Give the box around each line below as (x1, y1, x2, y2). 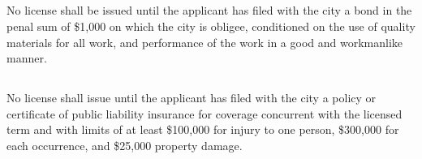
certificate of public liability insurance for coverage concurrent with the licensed (6, 105, 403, 122)
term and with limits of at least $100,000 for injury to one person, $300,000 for (6, 121, 399, 138)
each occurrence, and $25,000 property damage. (6, 136, 243, 153)
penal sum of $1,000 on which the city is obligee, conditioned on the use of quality (6, 17, 416, 34)
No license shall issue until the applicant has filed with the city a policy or (6, 89, 377, 106)
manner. (6, 49, 47, 67)
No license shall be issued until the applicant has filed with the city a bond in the (6, 2, 412, 19)
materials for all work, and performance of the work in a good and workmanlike (6, 33, 403, 50)
